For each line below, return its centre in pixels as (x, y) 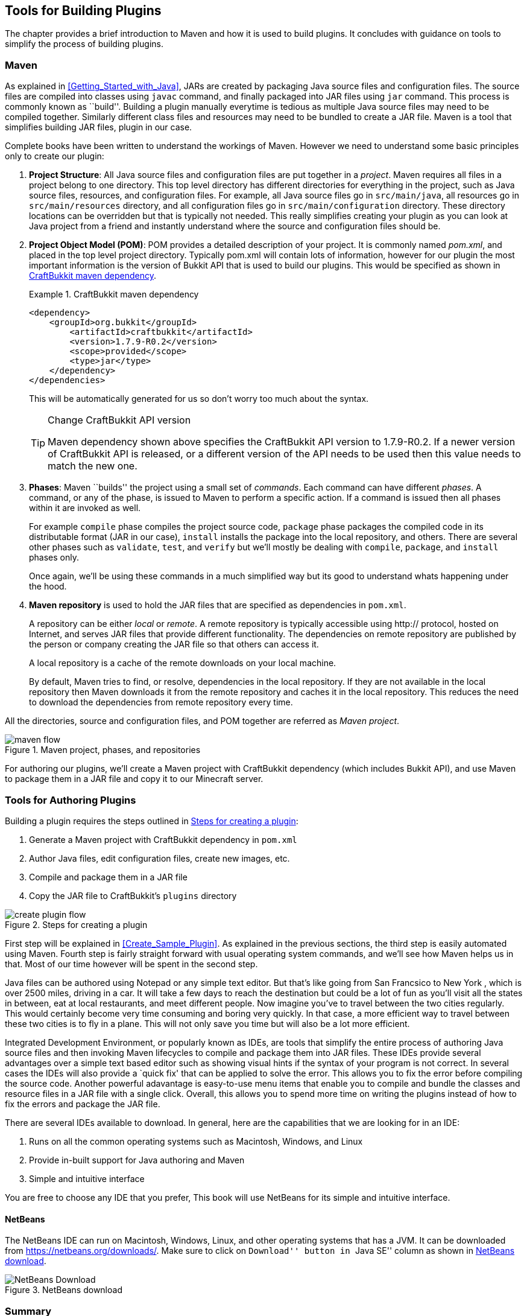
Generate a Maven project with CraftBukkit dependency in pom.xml (163, 839)
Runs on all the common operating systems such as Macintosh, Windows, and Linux (196, 1141)
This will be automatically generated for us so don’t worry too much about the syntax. (199, 399)
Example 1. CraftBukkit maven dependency (114, 294)
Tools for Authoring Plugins (71, 800)
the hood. (48, 586)
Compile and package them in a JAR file (108, 877)
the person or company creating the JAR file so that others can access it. (174, 644)
